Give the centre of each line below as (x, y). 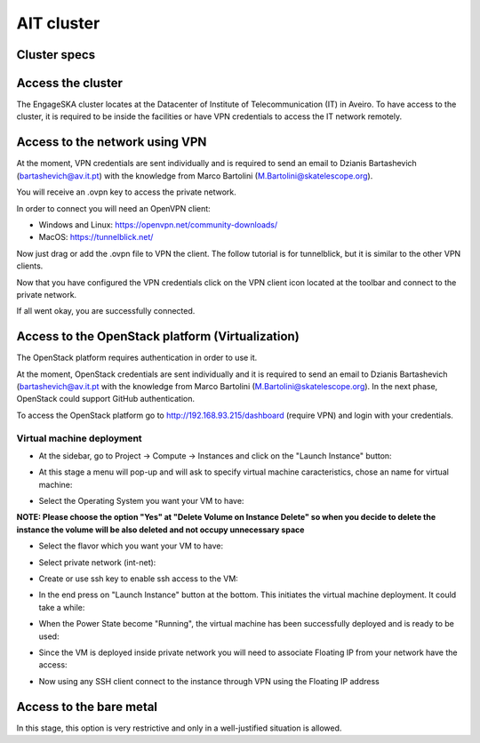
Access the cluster (70, 83)
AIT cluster (58, 23)
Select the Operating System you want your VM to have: (141, 501)
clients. (30, 266)
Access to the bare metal (87, 707)
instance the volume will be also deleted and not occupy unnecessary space (160, 530)
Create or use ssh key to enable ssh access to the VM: (139, 579)
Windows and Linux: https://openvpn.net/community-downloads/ (158, 224)
